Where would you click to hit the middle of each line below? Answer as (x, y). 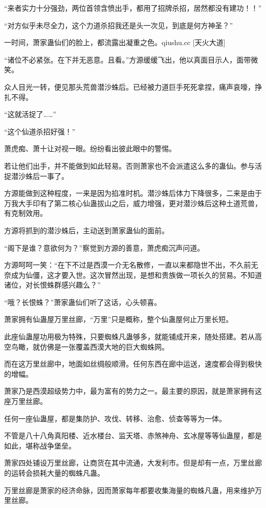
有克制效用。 (26, 213)
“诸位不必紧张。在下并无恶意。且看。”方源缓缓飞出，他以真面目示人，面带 (128, 59)
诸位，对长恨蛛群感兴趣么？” (52, 285)
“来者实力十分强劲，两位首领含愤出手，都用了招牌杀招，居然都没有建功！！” (133, 8)
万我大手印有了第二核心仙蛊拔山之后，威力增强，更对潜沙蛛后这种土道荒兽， (133, 203)
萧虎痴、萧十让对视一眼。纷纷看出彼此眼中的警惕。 (90, 148)
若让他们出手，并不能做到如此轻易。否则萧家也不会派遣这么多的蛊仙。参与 (129, 165)
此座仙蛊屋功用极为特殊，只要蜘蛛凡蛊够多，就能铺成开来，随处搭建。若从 (129, 337)
